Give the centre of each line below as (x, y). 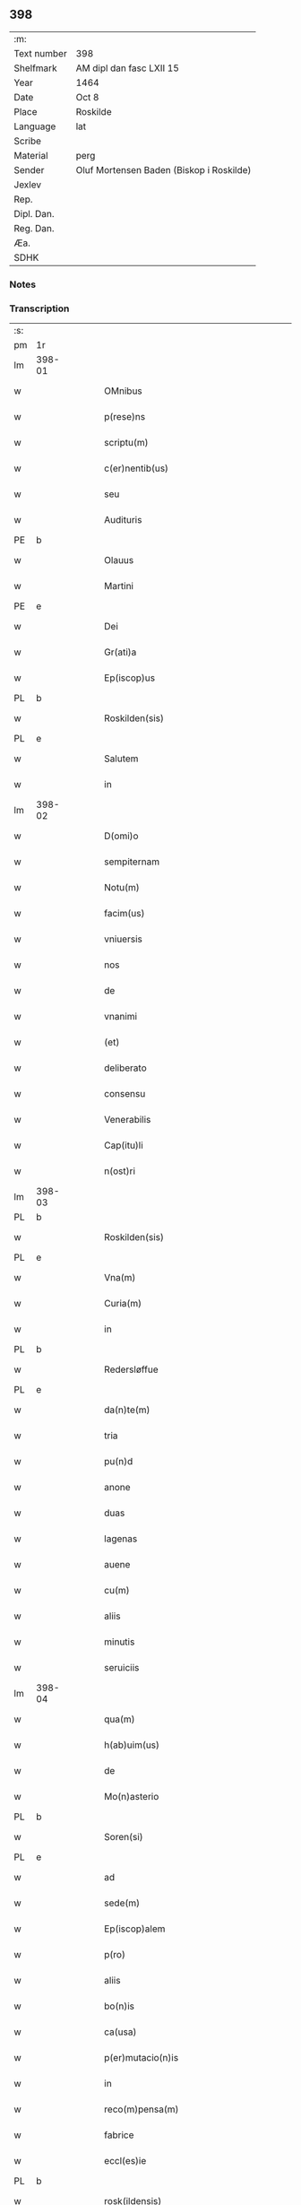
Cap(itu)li (124, 1145)
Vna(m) (120, 1278)
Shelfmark (35, 68)
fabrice (119, 2135)
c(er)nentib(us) (136, 468)
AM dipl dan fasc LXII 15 (127, 68)
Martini (119, 586)
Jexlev (28, 185)
